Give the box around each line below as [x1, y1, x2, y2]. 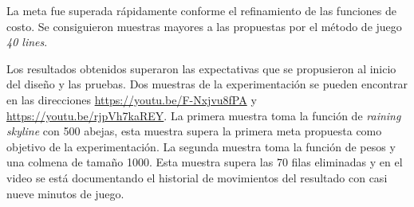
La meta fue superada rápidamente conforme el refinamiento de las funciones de [6, 2, 397, 18]
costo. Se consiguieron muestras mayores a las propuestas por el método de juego [6, 18, 402, 34]
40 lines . [6, 33, 48, 50]
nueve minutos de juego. [6, 185, 124, 201]
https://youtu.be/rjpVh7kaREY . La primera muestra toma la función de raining [6, 107, 401, 123]
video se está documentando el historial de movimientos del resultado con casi [6, 169, 388, 186]
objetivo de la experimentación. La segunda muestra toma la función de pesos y [6, 138, 396, 154]
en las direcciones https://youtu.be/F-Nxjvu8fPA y [6, 91, 257, 107]
